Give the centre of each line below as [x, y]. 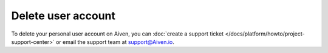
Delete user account [63, 16]
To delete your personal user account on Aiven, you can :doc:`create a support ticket [118, 34]
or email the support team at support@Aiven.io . [115, 42]
